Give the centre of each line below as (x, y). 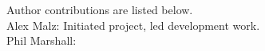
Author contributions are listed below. (100, 9)
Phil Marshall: (42, 40)
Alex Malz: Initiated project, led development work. (133, 25)
